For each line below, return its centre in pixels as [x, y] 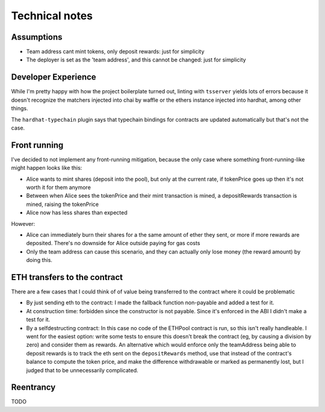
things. [20, 108]
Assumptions [37, 37]
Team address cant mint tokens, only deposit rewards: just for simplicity [115, 52]
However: [23, 223]
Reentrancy [33, 388]
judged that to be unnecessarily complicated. [82, 370]
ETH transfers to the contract [67, 277]
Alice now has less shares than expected [77, 213]
